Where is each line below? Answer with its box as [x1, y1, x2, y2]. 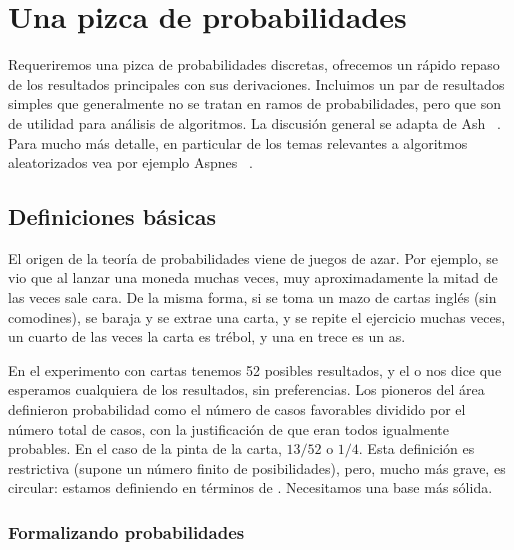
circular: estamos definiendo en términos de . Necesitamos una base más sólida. [8, 477, 493, 498]
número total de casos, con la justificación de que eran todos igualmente [8, 418, 449, 439]
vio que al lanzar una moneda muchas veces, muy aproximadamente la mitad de [8, 267, 498, 288]
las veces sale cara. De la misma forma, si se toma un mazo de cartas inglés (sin [8, 287, 497, 308]
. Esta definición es [358, 438, 475, 459]
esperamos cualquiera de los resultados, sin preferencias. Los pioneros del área [8, 379, 485, 400]
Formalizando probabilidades [8, 519, 245, 544]
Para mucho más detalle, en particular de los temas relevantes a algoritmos [8, 132, 468, 153]
